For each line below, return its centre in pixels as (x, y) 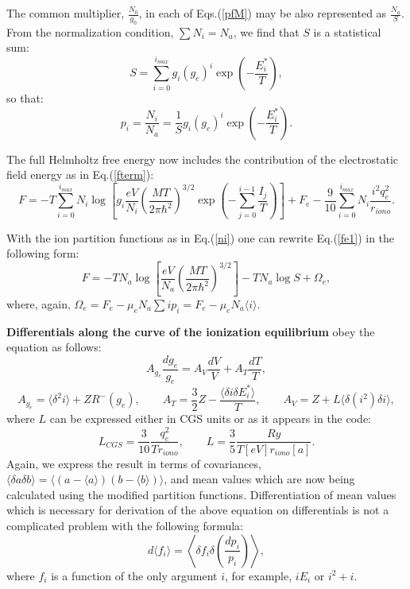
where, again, (39, 303)
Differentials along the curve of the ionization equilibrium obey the (191, 331)
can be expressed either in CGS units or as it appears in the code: (210, 418)
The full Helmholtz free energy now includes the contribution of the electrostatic (203, 159)
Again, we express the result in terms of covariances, (134, 463)
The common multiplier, (66, 13)
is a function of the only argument (134, 575)
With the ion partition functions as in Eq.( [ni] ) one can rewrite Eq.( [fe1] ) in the (201, 237)
